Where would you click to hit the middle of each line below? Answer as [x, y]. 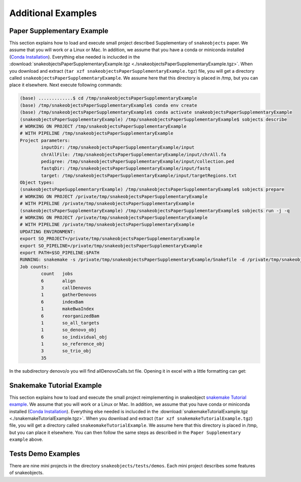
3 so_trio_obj [66, 351]
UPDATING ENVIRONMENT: [48, 231]
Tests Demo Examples [45, 454]
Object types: [37, 183]
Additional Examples [53, 13]
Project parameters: [45, 140]
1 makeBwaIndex [67, 309]
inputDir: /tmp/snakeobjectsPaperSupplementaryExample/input [118, 147]
